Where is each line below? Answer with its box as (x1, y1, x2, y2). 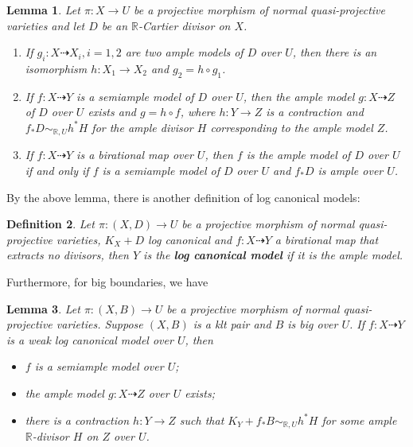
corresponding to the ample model (210, 119, 373, 135)
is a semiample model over (34, 358, 164, 375)
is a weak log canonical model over (6, 331, 173, 348)
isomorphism (25, 60, 88, 76)
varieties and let (6, 17, 85, 33)
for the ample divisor (92, 119, 193, 135)
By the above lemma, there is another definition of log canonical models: (6, 189, 360, 205)
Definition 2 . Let (6, 216, 95, 232)
